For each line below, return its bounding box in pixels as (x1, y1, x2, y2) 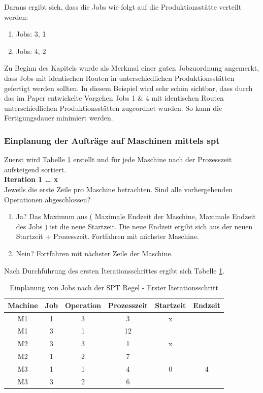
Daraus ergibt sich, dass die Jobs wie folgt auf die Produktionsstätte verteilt (4, 2, 242, 12)
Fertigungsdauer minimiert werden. (4, 112, 113, 123)
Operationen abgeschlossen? (4, 194, 91, 204)
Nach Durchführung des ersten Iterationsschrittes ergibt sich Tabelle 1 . (4, 265, 225, 276)
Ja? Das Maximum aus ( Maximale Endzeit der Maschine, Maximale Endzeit (16, 211, 256, 222)
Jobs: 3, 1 (16, 28, 46, 39)
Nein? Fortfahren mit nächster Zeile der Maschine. (16, 248, 173, 258)
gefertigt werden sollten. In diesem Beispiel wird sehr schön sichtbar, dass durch (4, 82, 253, 93)
